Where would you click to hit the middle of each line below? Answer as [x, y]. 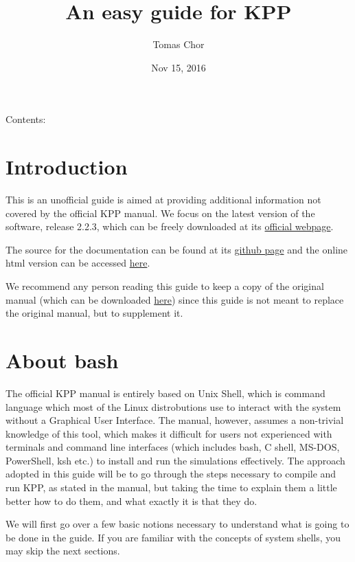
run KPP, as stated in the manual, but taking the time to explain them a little [171, 487]
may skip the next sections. [63, 551]
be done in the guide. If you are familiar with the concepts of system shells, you [173, 537]
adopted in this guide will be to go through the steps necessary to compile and [171, 474]
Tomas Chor [179, 44]
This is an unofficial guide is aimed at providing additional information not [163, 200]
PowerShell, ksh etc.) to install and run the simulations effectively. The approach [175, 460]
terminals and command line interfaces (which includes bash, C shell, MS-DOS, [173, 447]
